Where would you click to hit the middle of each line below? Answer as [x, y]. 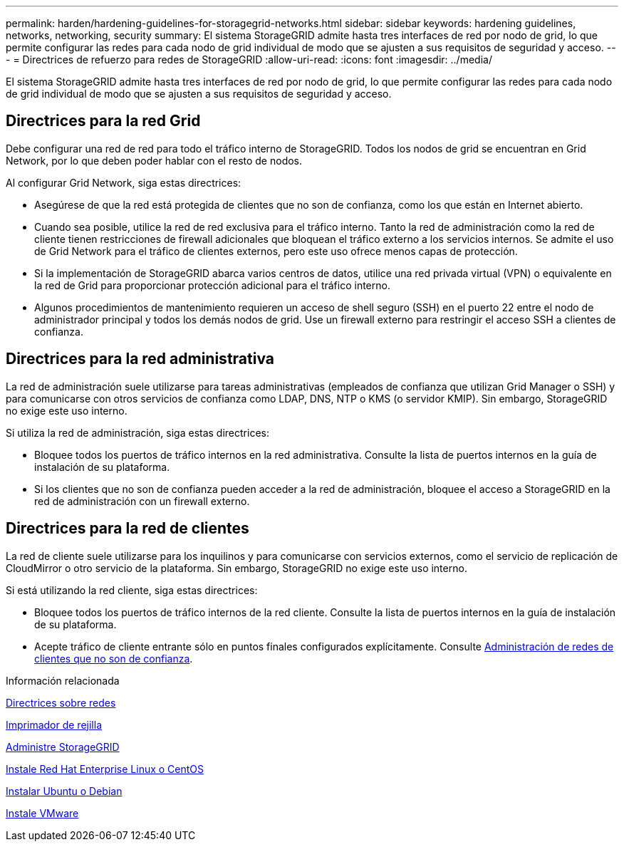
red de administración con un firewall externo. [142, 501]
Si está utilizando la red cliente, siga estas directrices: [132, 590]
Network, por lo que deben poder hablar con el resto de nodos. [154, 160]
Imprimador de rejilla [54, 724]
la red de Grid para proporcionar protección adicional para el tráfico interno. [212, 285]
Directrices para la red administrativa [140, 359]
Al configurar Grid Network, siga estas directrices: [124, 182]
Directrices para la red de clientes [128, 529]
